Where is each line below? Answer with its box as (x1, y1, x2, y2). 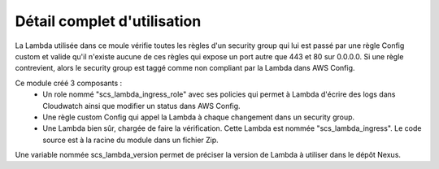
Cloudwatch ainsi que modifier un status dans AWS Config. (42, 101, 241, 110)
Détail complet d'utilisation (15, 12, 202, 30)
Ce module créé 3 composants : (15, 78, 123, 88)
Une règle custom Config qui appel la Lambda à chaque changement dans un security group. (42, 112, 355, 122)
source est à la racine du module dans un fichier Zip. (42, 135, 219, 145)
